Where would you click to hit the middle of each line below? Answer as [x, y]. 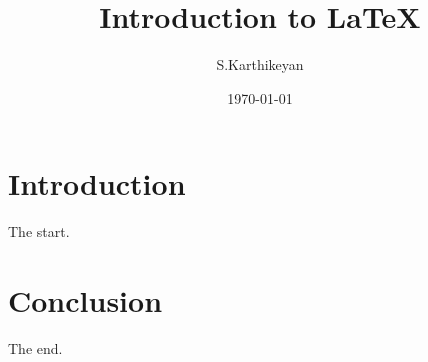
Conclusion [85, 300]
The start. [39, 231]
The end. [35, 347]
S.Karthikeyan [260, 64]
